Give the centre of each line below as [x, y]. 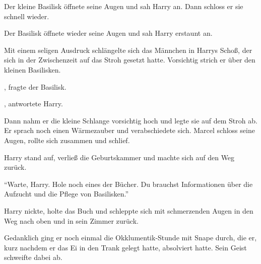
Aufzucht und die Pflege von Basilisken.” [67, 194]
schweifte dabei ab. [33, 257]
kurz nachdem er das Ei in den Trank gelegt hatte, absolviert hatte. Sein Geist [125, 247]
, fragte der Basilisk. [35, 86]
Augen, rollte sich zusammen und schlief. [67, 140]
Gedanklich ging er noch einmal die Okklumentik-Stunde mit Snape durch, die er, [130, 238]
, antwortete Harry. [34, 104]
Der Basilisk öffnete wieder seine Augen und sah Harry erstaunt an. [108, 33]
